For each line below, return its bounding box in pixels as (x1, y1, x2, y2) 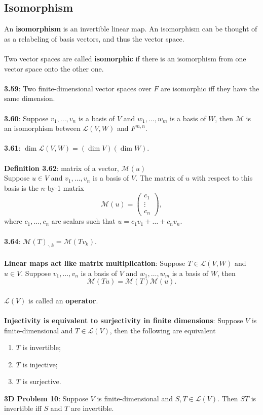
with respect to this (192, 172, 253, 183)
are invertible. (70, 403, 114, 413)
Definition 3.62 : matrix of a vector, (4, 162, 119, 173)
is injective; (22, 359, 58, 369)
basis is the (4, 182, 39, 193)
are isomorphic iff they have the (160, 83, 259, 93)
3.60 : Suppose (4, 113, 49, 123)
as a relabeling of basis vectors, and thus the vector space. (4, 33, 184, 44)
